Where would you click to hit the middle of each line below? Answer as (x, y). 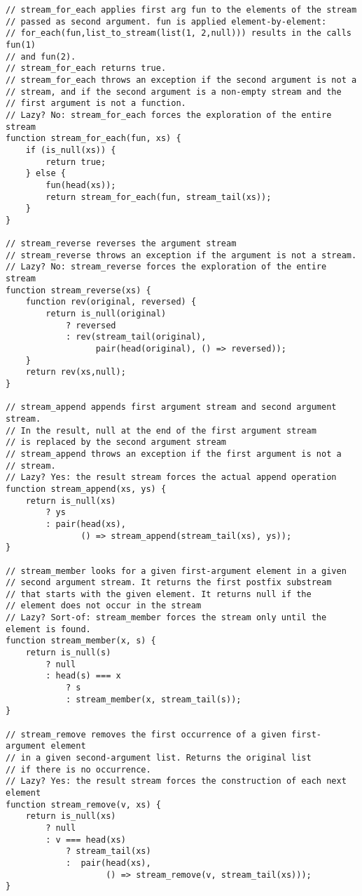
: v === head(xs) (86, 840)
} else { (46, 174)
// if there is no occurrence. (78, 769)
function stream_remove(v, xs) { (83, 804)
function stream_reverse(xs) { (78, 290)
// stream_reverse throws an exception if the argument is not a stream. (181, 255)
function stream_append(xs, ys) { (86, 489)
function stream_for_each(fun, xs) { (93, 139)
